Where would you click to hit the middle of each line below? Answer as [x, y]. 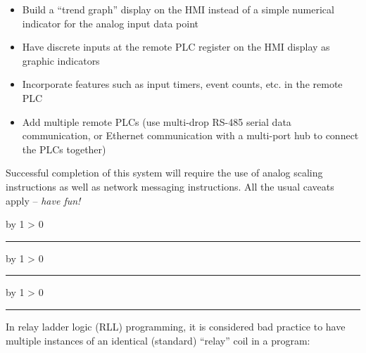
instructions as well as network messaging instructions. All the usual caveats [170, 186]
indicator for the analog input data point [110, 23]
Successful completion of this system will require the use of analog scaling [164, 173]
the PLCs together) [64, 149]
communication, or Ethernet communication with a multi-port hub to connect [190, 135]
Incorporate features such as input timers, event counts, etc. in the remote [182, 84]
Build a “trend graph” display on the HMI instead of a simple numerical [178, 9]
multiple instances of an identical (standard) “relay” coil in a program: [158, 340]
